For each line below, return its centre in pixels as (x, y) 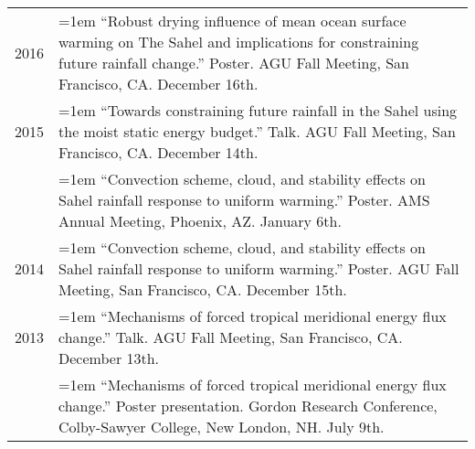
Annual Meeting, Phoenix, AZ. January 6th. (200, 221)
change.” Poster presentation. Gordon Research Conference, (248, 406)
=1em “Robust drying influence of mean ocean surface (232, 21)
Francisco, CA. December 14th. (158, 152)
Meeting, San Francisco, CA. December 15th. (203, 289)
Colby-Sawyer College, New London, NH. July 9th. (222, 427)
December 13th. (109, 358)
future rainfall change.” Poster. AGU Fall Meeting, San (234, 63)
